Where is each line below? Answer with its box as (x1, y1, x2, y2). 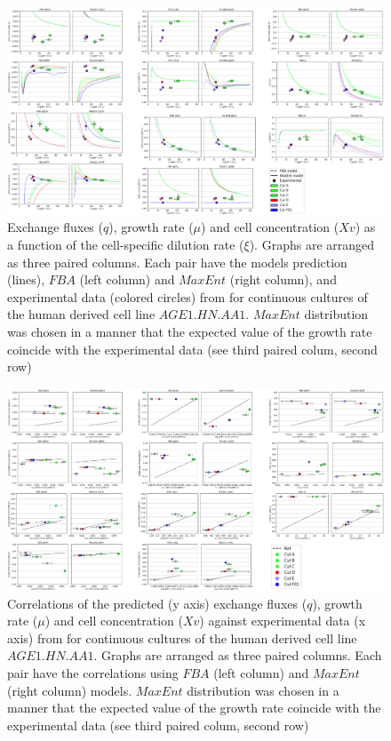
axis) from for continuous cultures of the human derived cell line (7, 628, 357, 647)
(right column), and (229, 270, 337, 289)
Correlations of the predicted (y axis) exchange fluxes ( (7, 594, 307, 612)
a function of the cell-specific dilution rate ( (7, 235, 244, 253)
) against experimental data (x (199, 611, 366, 630)
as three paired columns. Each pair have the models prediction (7, 252, 347, 271)
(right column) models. (7, 681, 132, 699)
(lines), (7, 270, 45, 289)
